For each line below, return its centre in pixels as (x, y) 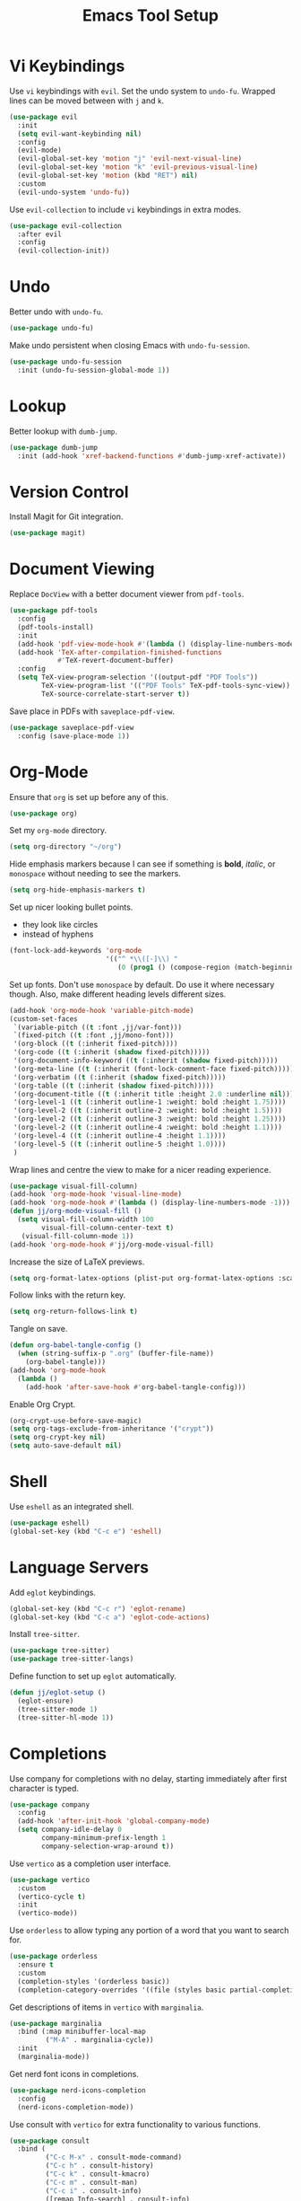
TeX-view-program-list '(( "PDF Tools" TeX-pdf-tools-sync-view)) (166, 686)
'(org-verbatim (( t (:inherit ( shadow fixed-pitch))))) (120, 1077)
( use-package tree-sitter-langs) (72, 1659)
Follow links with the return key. (68, 1295)
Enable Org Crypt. (43, 1404)
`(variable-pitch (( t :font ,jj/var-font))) (97, 1027)
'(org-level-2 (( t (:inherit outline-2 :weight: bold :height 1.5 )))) (147, 1111)
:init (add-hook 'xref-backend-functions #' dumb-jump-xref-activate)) (152, 456)
